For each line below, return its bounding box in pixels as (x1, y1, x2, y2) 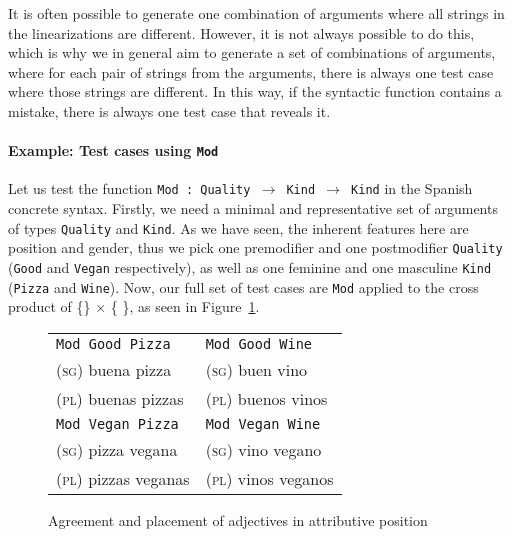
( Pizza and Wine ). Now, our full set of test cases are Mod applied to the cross (8, 276, 479, 297)
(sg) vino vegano (205, 437, 322, 461)
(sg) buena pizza (56, 357, 172, 381)
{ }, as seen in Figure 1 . (110, 296, 260, 317)
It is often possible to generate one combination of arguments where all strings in (8, 3, 505, 23)
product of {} (8, 296, 91, 317)
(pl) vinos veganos (205, 466, 334, 490)
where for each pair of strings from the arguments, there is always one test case (8, 61, 494, 82)
